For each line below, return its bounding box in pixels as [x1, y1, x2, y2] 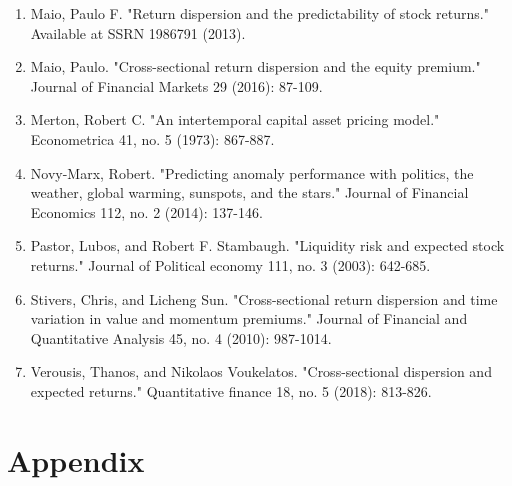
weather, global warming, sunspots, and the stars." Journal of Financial [30, 182, 469, 203]
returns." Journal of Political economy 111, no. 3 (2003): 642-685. [30, 254, 431, 275]
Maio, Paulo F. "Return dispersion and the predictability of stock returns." [30, 3, 489, 23]
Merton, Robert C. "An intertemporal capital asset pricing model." [30, 109, 440, 130]
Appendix [7, 439, 145, 480]
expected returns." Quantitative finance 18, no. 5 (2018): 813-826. [30, 380, 432, 401]
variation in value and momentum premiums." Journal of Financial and [30, 308, 468, 329]
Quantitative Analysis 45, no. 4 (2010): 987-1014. [30, 327, 332, 348]
